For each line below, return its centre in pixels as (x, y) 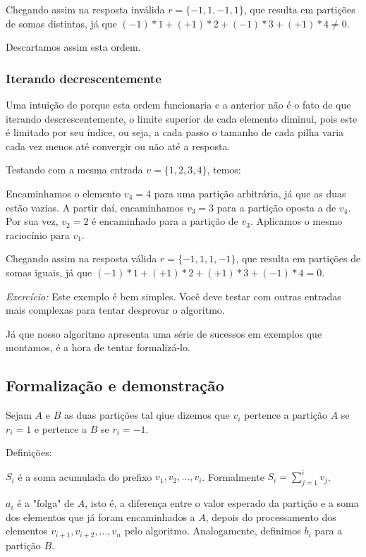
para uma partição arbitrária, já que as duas (250, 193)
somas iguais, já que (49, 272)
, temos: (224, 170)
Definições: (29, 452)
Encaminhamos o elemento (63, 193)
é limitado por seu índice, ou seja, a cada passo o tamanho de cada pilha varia (175, 132)
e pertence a (61, 428)
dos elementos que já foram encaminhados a (100, 516)
